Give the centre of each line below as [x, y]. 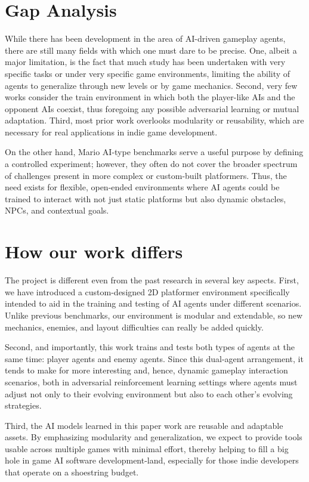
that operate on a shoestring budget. [72, 472]
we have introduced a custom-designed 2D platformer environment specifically [147, 291]
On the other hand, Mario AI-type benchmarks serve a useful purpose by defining [154, 152]
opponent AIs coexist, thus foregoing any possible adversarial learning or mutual [152, 108]
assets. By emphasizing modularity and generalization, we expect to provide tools [154, 437]
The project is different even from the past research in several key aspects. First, [152, 280]
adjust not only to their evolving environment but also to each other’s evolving [149, 393]
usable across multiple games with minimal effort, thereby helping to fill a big [147, 448]
